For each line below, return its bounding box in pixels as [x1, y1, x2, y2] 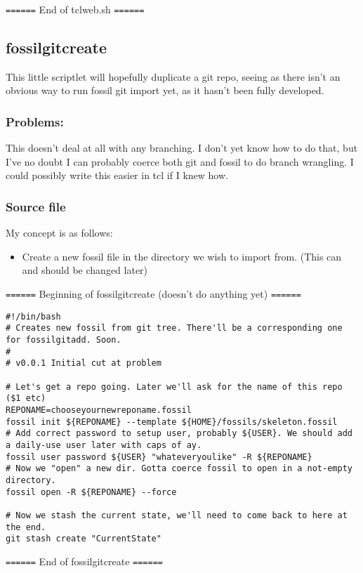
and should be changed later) [22, 263, 148, 277]
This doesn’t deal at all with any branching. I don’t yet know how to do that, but [6, 140, 358, 155]
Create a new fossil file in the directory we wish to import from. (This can [22, 249, 342, 263]
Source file [6, 197, 66, 215]
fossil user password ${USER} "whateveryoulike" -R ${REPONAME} [6, 452, 312, 462]
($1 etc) [6, 393, 46, 404]
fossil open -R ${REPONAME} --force [6, 487, 177, 497]
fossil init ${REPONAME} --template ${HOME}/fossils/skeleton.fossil [6, 416, 338, 427]
